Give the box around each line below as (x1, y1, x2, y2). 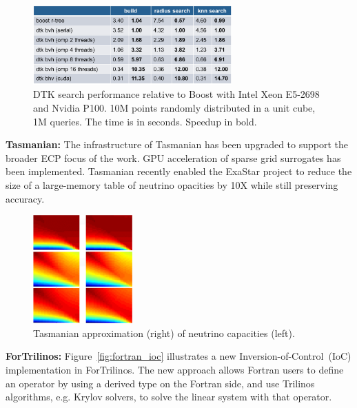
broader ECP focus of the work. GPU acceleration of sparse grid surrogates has (6, 150, 341, 165)
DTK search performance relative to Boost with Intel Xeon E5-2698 (33, 87, 320, 101)
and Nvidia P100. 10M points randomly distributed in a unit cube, (33, 100, 316, 114)
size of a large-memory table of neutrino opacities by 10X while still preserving (6, 177, 338, 192)
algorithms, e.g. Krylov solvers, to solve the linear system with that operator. (6, 389, 332, 404)
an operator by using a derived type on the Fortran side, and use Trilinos (6, 376, 315, 390)
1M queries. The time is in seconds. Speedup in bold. (33, 114, 257, 128)
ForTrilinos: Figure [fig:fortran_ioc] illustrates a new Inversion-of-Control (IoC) (6, 349, 351, 363)
